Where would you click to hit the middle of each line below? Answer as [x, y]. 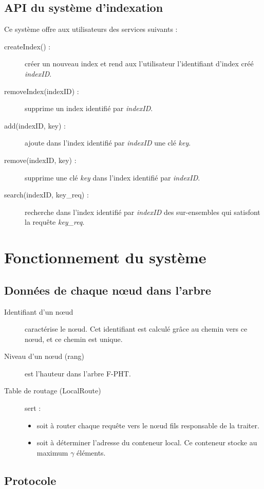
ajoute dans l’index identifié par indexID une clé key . [108, 143]
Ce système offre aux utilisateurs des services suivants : [91, 29]
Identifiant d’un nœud [39, 311]
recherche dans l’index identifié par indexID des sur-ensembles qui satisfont [143, 212]
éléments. [91, 452]
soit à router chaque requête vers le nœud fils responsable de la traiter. [148, 425]
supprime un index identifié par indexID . [89, 108]
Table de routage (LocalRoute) [53, 391]
